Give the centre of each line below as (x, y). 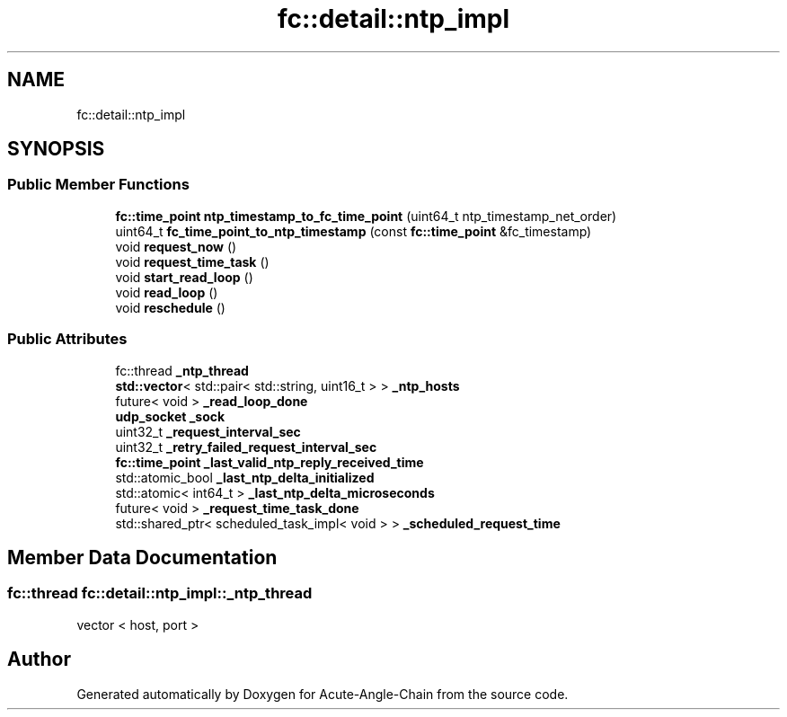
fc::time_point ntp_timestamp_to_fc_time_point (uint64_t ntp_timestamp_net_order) (366, 216)
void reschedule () (170, 307)
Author (39, 659)
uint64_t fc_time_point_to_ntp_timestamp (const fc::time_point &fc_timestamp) (354, 231)
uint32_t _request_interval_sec (208, 431)
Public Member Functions (98, 185)
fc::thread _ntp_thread (182, 370)
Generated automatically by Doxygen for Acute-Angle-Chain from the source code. (323, 694)
